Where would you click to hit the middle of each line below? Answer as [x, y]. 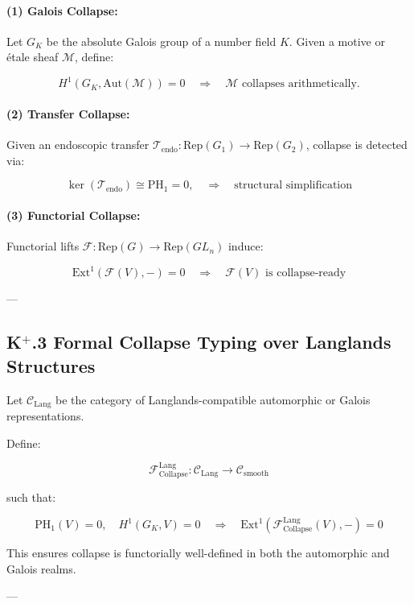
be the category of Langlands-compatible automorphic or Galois [213, 399]
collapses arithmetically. [301, 84]
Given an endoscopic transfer [78, 145]
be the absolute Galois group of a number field [161, 41]
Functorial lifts [43, 246]
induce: [246, 246]
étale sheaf [33, 57]
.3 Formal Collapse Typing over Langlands [211, 342]
